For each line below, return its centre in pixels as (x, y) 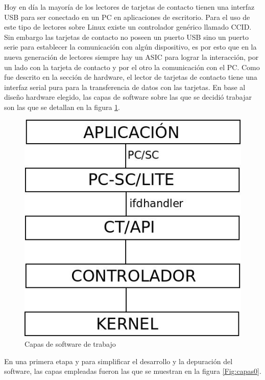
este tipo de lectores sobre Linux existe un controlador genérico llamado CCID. (128, 27)
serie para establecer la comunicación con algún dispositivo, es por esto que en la (130, 47)
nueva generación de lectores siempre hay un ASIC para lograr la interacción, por (131, 57)
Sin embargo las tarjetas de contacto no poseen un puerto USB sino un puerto (126, 37)
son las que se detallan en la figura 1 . (62, 107)
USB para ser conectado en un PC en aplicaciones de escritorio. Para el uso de (127, 17)
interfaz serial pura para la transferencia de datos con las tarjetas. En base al (125, 87)
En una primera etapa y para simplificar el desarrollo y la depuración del (118, 361)
